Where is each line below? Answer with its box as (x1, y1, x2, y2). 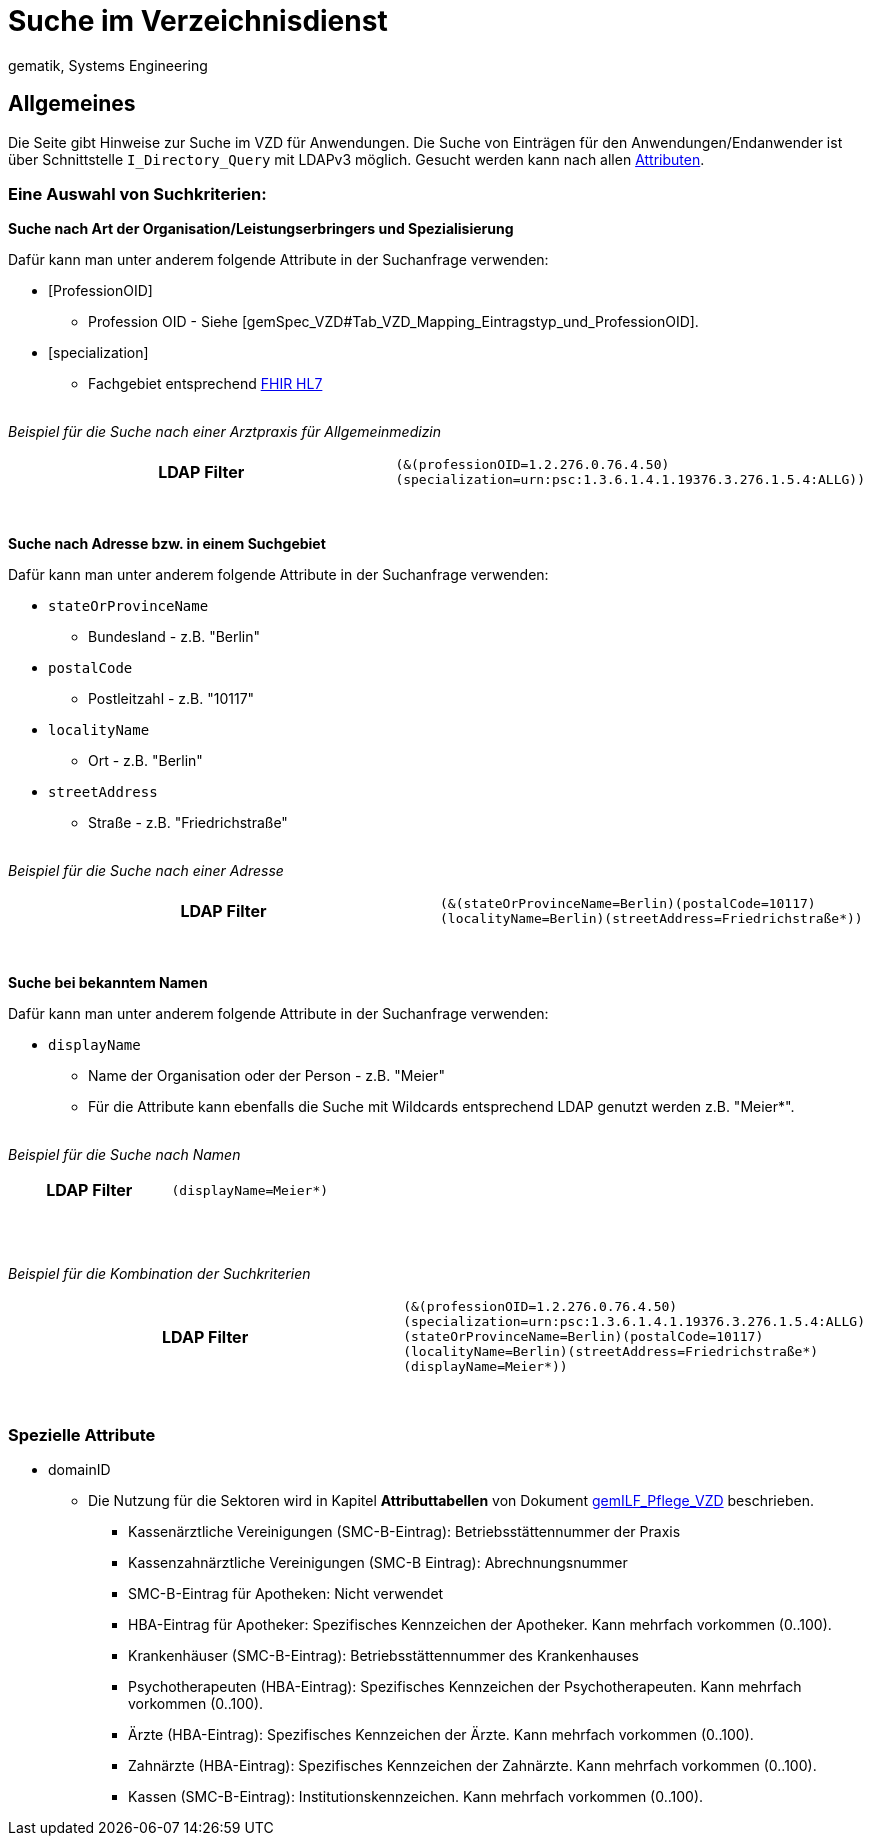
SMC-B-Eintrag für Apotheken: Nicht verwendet (128, 1585, 444, 1603)
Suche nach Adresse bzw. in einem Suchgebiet (8, 535, 326, 553)
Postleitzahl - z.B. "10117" (88, 690, 255, 708)
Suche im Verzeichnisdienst (8, 4, 388, 38)
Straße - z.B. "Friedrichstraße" (88, 814, 288, 832)
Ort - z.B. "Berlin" (88, 752, 203, 770)
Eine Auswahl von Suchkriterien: (8, 183, 267, 204)
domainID (48, 1461, 111, 1479)
